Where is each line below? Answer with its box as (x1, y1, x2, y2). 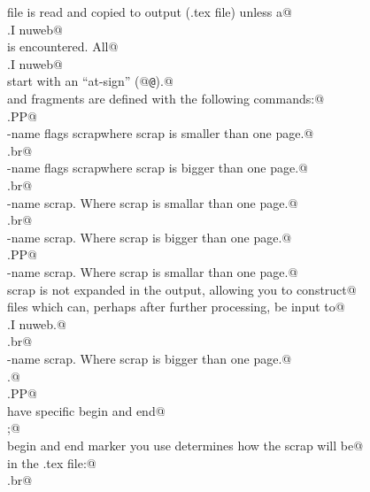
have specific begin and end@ (7, 401, 166, 419)
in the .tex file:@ (7, 453, 96, 472)
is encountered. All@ (7, 37, 119, 56)
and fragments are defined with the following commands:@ (7, 89, 325, 108)
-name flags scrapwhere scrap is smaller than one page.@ (7, 124, 314, 142)
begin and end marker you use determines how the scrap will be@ (7, 435, 364, 454)
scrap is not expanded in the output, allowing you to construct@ (7, 280, 357, 298)
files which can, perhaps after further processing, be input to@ (7, 297, 345, 316)
